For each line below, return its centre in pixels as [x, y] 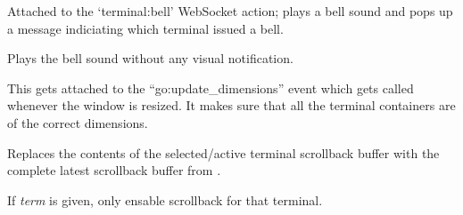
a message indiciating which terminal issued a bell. [145, 28]
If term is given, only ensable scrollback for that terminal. [165, 199]
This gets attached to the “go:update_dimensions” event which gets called [211, 88]
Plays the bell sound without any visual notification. [150, 58]
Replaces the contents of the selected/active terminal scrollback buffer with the [223, 152]
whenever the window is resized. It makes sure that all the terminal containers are [231, 105]
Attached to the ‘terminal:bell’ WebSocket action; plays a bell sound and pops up [230, 11]
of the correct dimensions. [78, 122]
